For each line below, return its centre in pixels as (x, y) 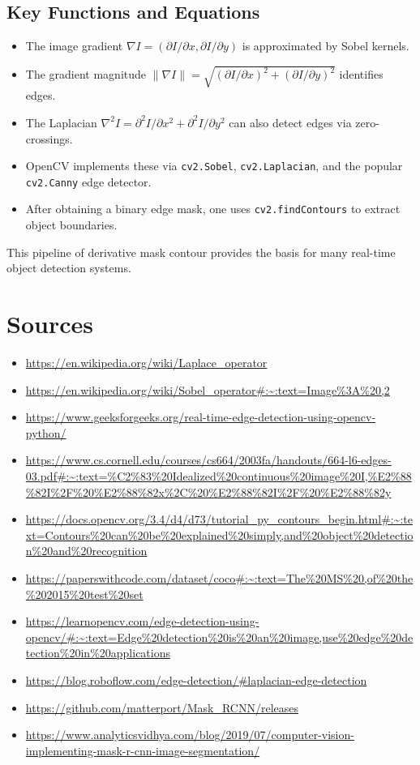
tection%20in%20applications (98, 653)
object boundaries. (71, 225)
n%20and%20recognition (86, 551)
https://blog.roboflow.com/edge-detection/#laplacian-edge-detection (196, 680)
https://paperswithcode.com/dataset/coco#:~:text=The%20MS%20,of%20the (219, 577)
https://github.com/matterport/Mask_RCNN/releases (162, 707)
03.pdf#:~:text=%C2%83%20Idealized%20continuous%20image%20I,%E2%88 (219, 475)
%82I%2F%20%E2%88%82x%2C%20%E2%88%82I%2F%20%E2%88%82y (208, 491)
